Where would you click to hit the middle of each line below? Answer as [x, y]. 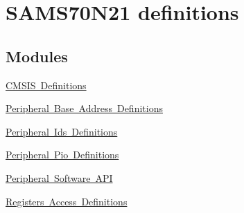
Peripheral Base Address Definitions [84, 108]
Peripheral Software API [59, 177]
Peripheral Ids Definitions [62, 131]
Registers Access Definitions [67, 201]
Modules [37, 56]
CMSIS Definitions [46, 85]
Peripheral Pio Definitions [62, 155]
